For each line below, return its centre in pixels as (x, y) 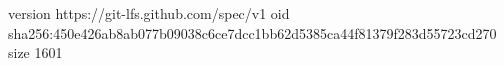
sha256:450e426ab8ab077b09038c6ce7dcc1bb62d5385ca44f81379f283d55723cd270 (252, 32)
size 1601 (35, 52)
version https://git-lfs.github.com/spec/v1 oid (149, 13)
